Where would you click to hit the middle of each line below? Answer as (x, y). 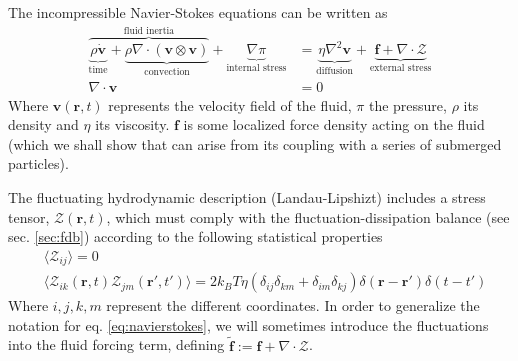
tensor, (29, 216)
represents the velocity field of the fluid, (230, 104)
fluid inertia (149, 31)
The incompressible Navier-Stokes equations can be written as (198, 12)
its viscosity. (132, 124)
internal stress (256, 67)
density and (43, 124)
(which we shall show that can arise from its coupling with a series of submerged (255, 143)
